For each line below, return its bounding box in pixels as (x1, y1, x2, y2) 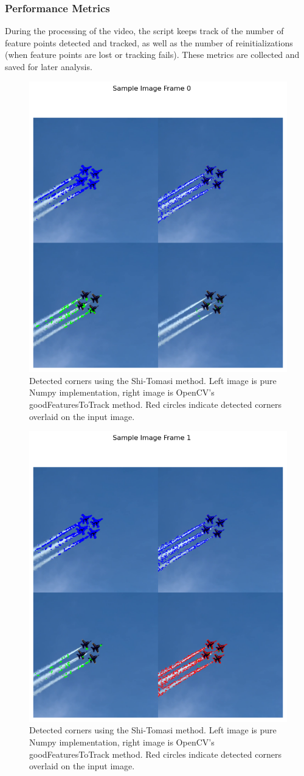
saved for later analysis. (5, 60, 92, 73)
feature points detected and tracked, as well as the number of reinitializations (5, 36, 293, 49)
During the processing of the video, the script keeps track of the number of (5, 24, 284, 37)
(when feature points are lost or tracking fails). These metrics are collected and (5, 48, 300, 61)
